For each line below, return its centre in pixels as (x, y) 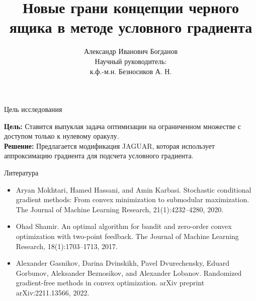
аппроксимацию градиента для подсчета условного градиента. (99, 156)
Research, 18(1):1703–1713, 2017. (67, 246)
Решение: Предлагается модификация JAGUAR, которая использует (109, 145)
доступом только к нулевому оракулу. (62, 136)
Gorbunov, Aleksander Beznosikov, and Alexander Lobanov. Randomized (129, 273)
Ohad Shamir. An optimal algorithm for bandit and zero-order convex (124, 226)
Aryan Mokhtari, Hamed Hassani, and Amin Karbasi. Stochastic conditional (134, 189)
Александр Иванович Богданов (131, 51)
